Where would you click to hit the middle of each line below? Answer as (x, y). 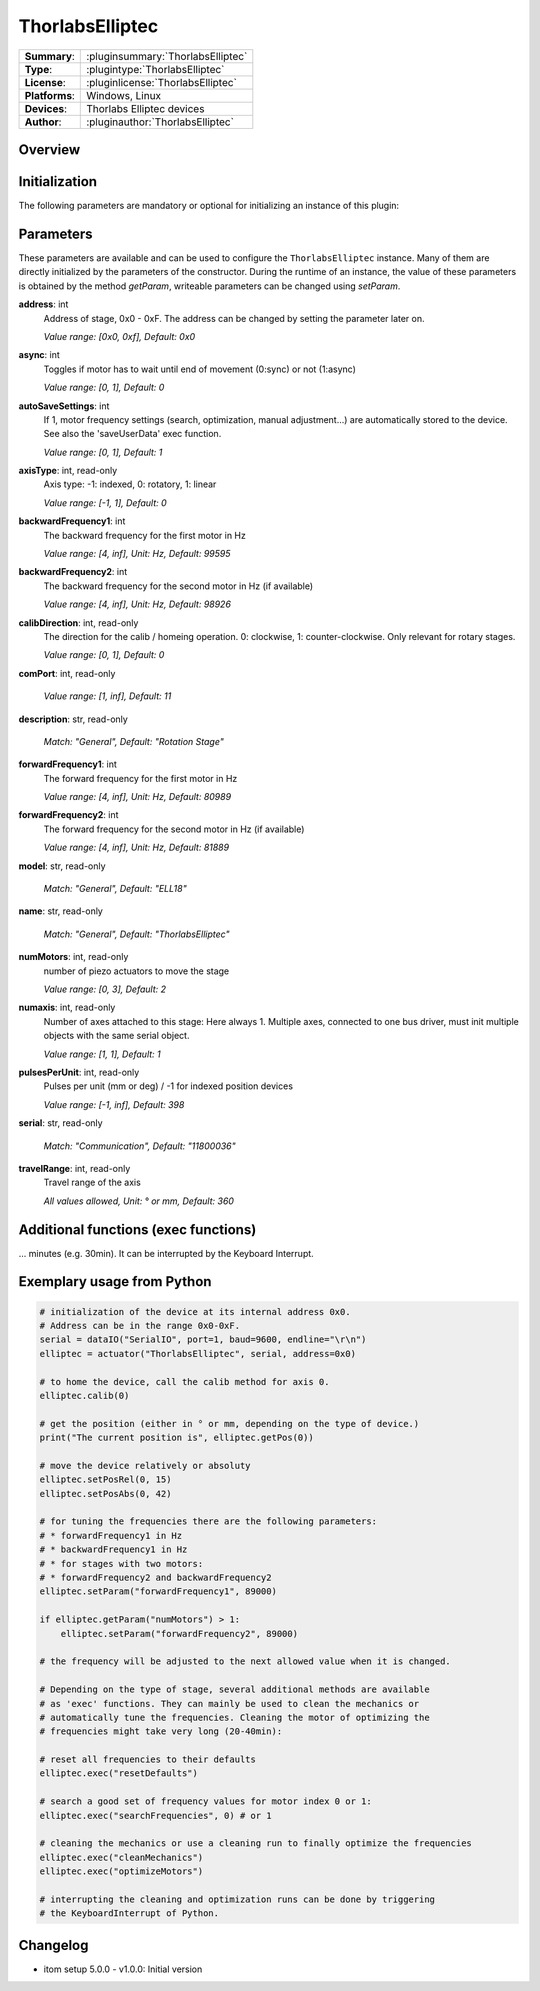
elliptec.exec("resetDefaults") (119, 1773)
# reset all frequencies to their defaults (148, 1759)
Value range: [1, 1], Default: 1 (102, 1054)
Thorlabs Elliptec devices (145, 108)
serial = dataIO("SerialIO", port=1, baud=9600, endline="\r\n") (203, 1339)
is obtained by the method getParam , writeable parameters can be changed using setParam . (209, 286)
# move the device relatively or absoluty (145, 1465)
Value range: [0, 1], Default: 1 (103, 452)
